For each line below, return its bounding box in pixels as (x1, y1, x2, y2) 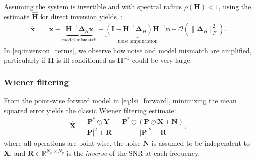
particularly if (4, 55, 46, 65)
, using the (218, 1, 251, 11)
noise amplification (118, 39, 158, 44)
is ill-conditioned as (56, 55, 115, 65)
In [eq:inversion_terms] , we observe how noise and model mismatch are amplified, (4, 45, 252, 55)
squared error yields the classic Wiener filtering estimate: (4, 105, 176, 115)
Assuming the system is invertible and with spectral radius (4, 1, 182, 11)
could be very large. (132, 55, 192, 65)
